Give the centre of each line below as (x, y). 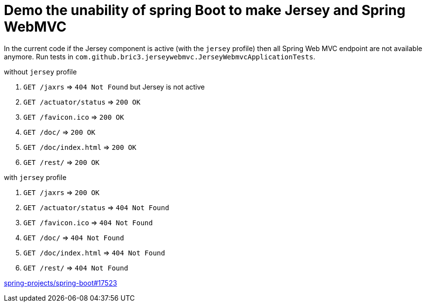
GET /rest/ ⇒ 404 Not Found (76, 268)
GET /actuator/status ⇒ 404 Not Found (96, 207)
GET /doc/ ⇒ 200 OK (59, 132)
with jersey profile (35, 177)
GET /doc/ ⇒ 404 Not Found (74, 237)
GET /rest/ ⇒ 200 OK (62, 162)
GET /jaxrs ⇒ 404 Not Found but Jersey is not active (114, 87)
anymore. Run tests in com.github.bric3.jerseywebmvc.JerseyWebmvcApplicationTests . (160, 56)
